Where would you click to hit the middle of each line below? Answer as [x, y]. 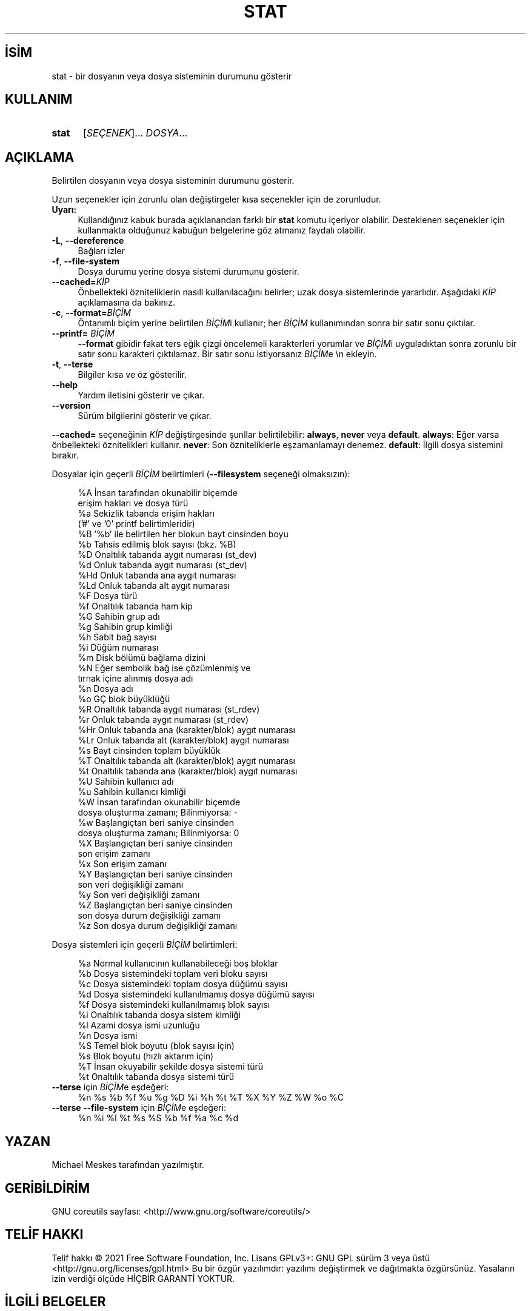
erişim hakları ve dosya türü [133, 503]
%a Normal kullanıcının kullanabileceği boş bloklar [178, 964]
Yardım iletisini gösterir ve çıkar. [141, 395]
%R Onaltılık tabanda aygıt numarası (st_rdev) [169, 709]
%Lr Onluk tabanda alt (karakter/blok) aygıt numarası [183, 740]
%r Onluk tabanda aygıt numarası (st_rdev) [163, 720]
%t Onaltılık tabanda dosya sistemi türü [156, 1077]
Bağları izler [101, 251]
